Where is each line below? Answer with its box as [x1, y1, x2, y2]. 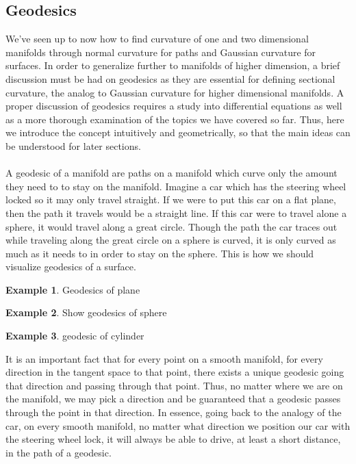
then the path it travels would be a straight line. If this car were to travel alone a [5, 205, 347, 220]
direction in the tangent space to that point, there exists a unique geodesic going [5, 365, 344, 379]
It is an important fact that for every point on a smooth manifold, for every [5, 351, 323, 365]
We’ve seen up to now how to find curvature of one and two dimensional [5, 31, 309, 46]
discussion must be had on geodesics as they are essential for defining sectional [5, 71, 335, 86]
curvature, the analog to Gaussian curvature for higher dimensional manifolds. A [5, 85, 344, 99]
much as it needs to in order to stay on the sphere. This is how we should [5, 246, 314, 260]
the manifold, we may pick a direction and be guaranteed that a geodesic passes [5, 391, 341, 406]
